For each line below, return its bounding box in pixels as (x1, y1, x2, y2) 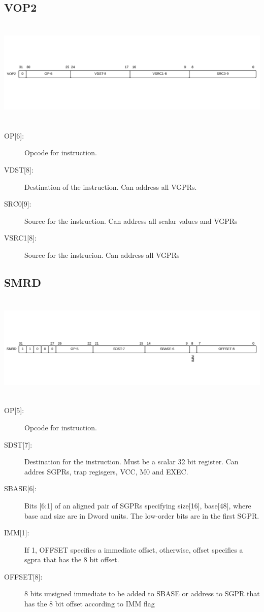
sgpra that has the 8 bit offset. (24, 554, 119, 565)
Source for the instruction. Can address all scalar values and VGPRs (24, 215, 238, 226)
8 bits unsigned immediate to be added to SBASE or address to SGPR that (24, 588, 260, 599)
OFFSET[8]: (4, 571, 43, 582)
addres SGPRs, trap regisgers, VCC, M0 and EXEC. (24, 466, 188, 477)
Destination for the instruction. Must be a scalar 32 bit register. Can (24, 456, 239, 467)
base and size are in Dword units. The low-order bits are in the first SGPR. (24, 510, 259, 521)
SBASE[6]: (4, 483, 37, 494)
